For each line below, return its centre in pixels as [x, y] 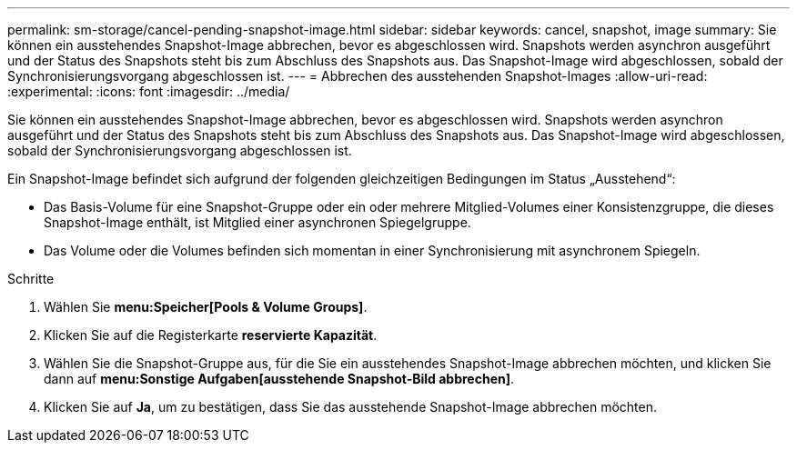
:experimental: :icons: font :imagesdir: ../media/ [149, 91]
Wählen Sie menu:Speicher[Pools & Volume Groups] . [206, 307]
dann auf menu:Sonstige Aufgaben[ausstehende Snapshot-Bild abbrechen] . [279, 379]
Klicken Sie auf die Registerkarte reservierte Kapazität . [211, 335]
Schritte [31, 279]
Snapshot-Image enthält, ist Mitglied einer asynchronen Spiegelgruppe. [257, 222]
